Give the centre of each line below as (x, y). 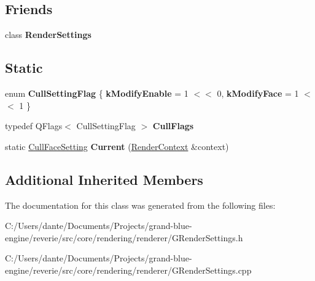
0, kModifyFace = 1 (258, 93)
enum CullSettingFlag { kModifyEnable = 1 (97, 93)
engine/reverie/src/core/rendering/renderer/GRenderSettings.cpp (128, 270)
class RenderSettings (48, 35)
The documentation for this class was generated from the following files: (140, 205)
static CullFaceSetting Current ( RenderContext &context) (117, 146)
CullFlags (173, 126)
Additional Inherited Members (104, 179)
